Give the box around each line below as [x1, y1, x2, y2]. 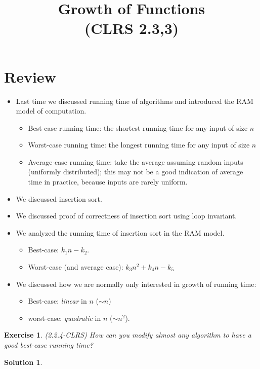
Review [4, 66, 56, 87]
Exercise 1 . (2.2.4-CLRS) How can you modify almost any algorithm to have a [4, 329, 251, 340]
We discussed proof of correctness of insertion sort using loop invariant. [16, 210, 237, 221]
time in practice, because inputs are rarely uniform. [28, 176, 188, 187]
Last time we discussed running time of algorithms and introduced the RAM [16, 95, 253, 106]
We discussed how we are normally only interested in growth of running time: [16, 278, 256, 289]
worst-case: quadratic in [28, 312, 101, 323]
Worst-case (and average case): [28, 262, 123, 272]
